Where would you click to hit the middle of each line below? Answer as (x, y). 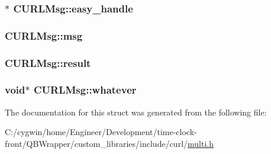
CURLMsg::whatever (85, 90)
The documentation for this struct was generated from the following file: (136, 112)
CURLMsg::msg (44, 35)
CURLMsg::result (48, 62)
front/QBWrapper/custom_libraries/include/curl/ (96, 143)
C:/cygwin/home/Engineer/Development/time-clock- (101, 132)
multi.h (201, 143)
